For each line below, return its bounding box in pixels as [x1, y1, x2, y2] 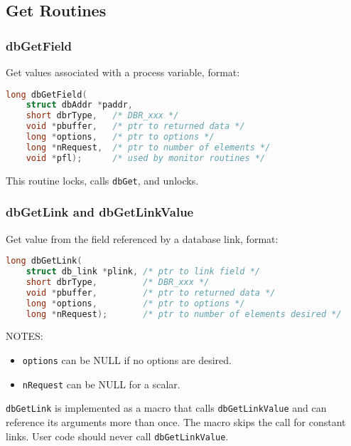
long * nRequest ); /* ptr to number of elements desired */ [26, 308, 342, 319]
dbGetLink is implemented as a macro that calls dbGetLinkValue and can [6, 400, 327, 415]
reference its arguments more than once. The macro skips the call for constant [6, 415, 346, 429]
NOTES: [6, 328, 43, 343]
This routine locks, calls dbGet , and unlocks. [6, 172, 199, 187]
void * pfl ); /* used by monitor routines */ [26, 152, 266, 163]
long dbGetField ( [6, 89, 87, 100]
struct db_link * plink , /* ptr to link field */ [26, 266, 260, 277]
